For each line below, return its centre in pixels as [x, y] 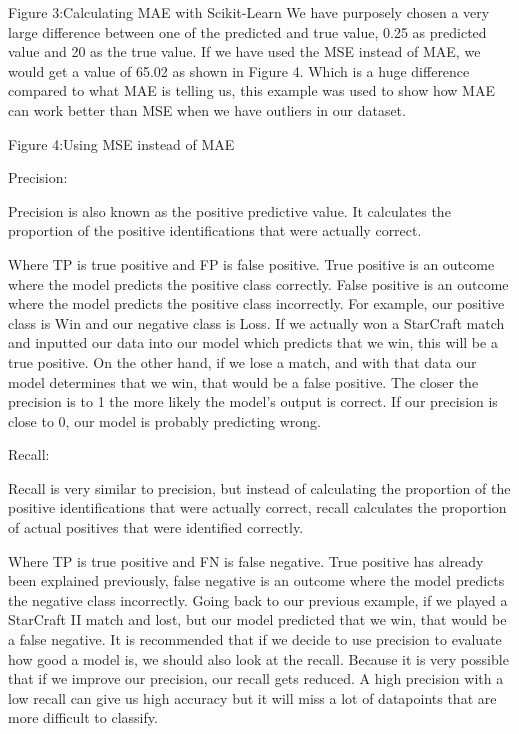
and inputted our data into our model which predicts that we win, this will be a [253, 342]
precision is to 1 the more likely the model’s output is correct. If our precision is [253, 401]
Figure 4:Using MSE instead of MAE [121, 143]
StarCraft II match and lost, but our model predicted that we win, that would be [257, 619]
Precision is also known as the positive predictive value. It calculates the [229, 210]
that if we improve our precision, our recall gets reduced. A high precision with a [256, 678]
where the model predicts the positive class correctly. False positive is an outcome [258, 283]
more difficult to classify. [83, 717]
